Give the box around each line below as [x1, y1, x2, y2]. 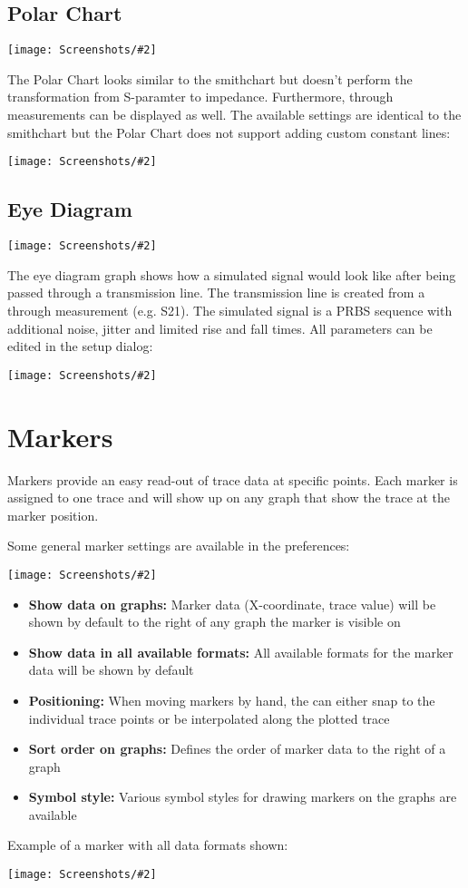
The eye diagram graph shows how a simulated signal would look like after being [7, 265, 456, 284]
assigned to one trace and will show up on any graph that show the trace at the [7, 488, 451, 507]
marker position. [7, 505, 99, 524]
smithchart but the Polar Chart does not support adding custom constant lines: [7, 122, 451, 141]
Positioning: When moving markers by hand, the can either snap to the [28, 690, 435, 709]
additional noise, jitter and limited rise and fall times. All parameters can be [7, 318, 433, 337]
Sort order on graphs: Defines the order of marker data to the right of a [28, 739, 446, 758]
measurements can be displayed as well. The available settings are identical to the [7, 105, 462, 124]
